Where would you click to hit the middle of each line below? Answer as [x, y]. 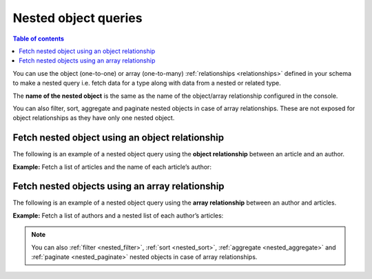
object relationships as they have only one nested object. [94, 118]
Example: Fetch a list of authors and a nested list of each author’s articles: [118, 215]
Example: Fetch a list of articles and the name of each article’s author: [112, 167]
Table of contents [39, 39]
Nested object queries [77, 18]
